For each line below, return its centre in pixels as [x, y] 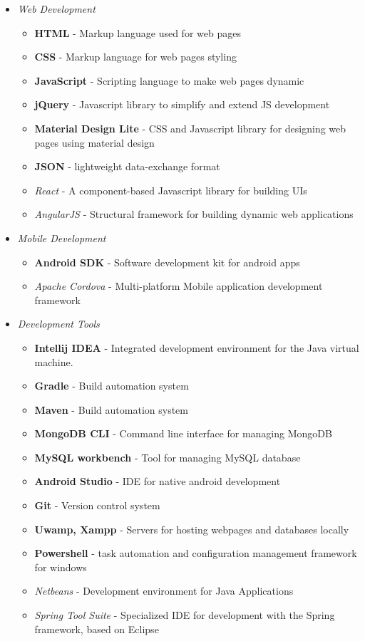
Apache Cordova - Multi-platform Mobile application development [179, 286]
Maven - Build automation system [111, 409]
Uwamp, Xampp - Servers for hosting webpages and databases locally [192, 529]
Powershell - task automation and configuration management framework [196, 553]
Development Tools [58, 324]
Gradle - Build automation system [112, 386]
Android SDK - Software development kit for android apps [167, 262]
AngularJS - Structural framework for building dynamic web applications [194, 214]
